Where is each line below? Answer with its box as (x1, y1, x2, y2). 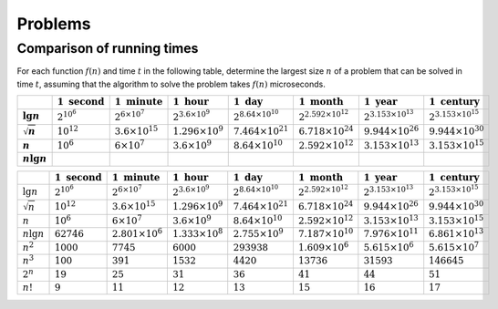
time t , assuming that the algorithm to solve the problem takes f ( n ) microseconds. (16, 78, 326, 89)
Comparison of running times (16, 40, 199, 57)
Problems (16, 14, 91, 34)
